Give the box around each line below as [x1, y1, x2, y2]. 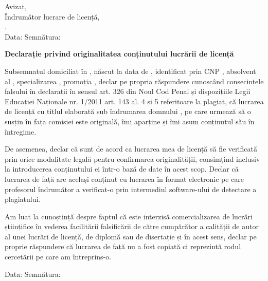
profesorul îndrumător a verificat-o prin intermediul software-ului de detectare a [5, 183, 257, 194]
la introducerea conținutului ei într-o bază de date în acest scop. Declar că [5, 163, 239, 174]
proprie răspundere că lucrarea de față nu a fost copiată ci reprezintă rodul [5, 241, 241, 252]
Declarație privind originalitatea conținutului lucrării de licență [5, 48, 234, 59]
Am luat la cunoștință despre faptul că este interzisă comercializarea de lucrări [5, 211, 253, 221]
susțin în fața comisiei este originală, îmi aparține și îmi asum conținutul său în [5, 116, 255, 126]
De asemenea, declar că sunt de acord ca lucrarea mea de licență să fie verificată [5, 143, 257, 154]
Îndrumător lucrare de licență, [5, 11, 100, 22]
